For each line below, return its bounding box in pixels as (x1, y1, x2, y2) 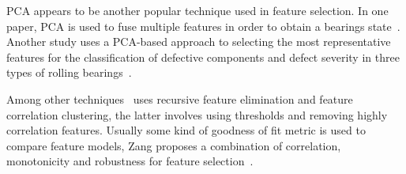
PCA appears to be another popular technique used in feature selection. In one (6, 2, 389, 18)
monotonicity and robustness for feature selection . (6, 153, 254, 169)
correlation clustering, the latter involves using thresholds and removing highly (6, 106, 388, 123)
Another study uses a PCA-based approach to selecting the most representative (6, 33, 391, 50)
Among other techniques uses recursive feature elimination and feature (6, 90, 353, 107)
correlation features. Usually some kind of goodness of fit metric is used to (6, 122, 366, 138)
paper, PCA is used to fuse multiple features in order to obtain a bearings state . (6, 17, 400, 34)
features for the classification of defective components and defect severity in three (6, 48, 400, 65)
